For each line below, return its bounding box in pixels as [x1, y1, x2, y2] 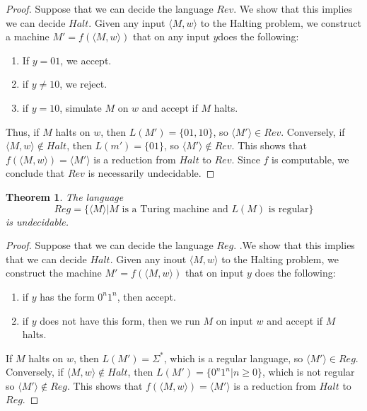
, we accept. [60, 52, 112, 67]
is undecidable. [6, 214, 69, 228]
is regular [268, 204, 309, 214]
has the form [40, 289, 95, 303]
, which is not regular [262, 364, 355, 379]
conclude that [6, 166, 65, 180]
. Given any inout [110, 251, 187, 266]
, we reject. [59, 76, 107, 91]
